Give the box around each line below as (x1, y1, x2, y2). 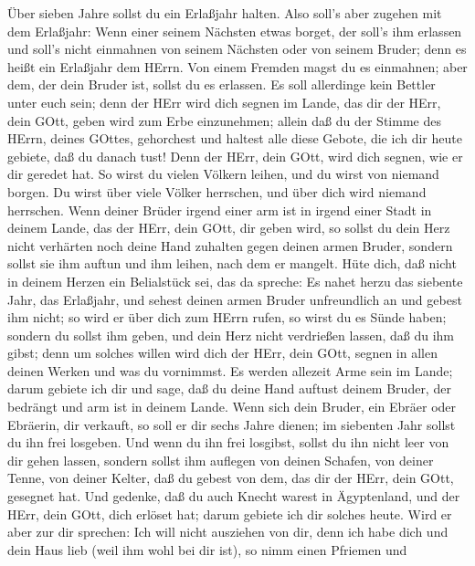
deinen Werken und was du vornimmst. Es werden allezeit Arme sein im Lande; (7, 361, 453, 380)
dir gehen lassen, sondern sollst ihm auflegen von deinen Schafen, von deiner (7, 450, 434, 469)
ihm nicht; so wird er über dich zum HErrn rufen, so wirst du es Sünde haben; (7, 308, 447, 327)
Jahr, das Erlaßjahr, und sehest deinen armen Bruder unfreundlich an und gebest (7, 289, 462, 309)
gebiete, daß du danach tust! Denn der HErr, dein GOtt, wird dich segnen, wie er (7, 146, 463, 165)
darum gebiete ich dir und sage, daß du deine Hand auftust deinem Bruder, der (7, 379, 451, 398)
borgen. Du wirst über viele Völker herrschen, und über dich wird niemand (7, 182, 427, 201)
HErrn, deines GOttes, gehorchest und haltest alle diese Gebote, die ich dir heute (7, 129, 462, 148)
